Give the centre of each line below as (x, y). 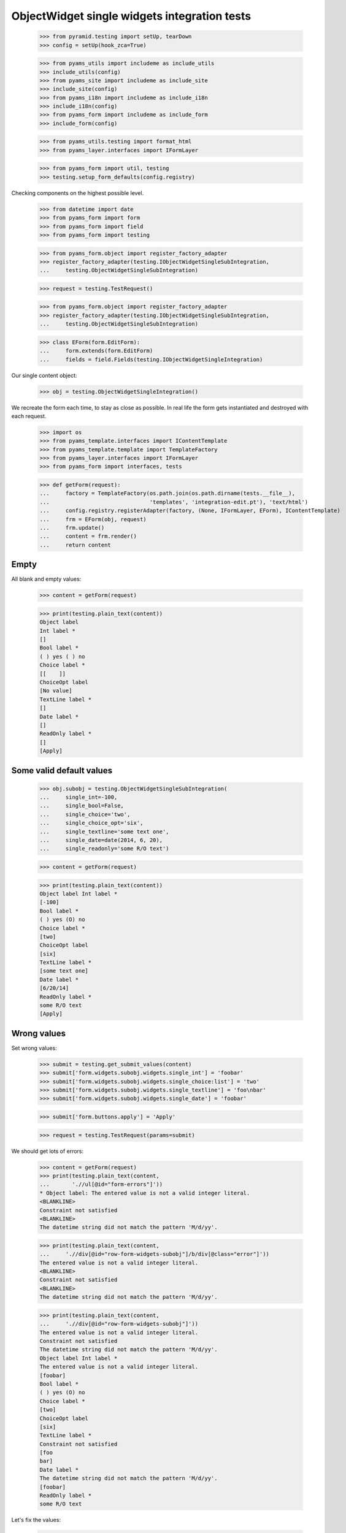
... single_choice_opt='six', (91, 823)
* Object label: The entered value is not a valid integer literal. (145, 1193)
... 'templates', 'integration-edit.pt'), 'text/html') (174, 502)
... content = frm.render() (88, 536)
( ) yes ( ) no (62, 656)
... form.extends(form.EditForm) (96, 351)
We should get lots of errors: (48, 1151)
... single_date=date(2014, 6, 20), (101, 840)
